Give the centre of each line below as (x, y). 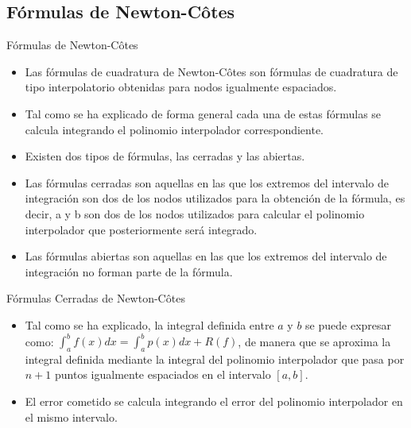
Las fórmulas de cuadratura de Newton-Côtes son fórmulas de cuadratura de (211, 71)
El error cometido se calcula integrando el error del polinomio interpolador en (214, 401)
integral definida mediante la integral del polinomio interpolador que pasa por (215, 359)
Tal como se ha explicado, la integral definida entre (149, 324)
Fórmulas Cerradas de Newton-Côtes (96, 298)
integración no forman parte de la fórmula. (129, 271)
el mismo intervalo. (71, 416)
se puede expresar (349, 324)
